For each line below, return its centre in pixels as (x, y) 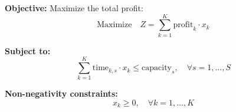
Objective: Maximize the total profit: (74, 8)
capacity (157, 68)
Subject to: (28, 50)
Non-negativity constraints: (61, 93)
